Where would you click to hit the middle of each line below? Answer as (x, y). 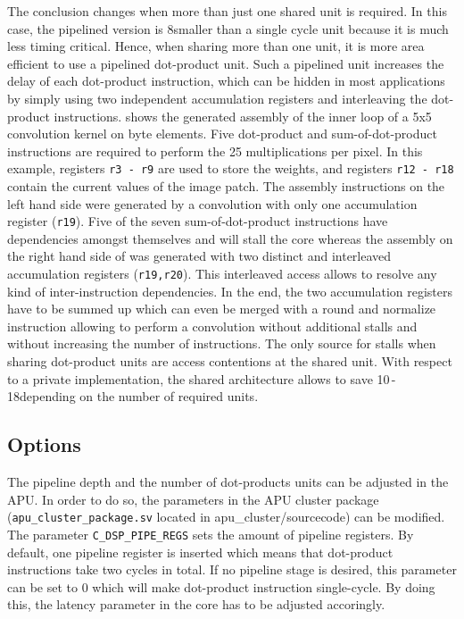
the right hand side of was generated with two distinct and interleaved (199, 256)
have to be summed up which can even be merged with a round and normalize (222, 309)
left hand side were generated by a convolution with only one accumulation (212, 203)
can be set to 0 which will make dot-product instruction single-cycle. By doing (221, 586)
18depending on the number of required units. (133, 396)
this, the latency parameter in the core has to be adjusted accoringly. (196, 604)
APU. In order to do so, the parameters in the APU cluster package (193, 499)
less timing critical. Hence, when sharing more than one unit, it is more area (216, 46)
